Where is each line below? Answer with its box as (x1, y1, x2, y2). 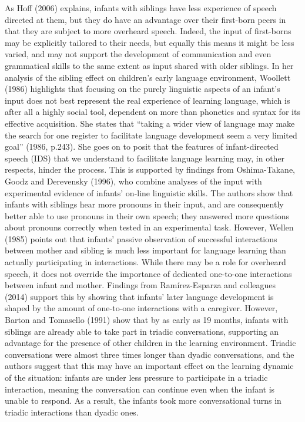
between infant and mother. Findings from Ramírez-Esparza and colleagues (5, 279, 276, 291)
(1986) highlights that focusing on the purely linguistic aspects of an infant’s (5, 83, 280, 95)
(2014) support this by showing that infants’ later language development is (5, 290, 274, 302)
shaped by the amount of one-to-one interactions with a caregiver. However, (5, 302, 278, 314)
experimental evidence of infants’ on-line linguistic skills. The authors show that (5, 186, 293, 199)
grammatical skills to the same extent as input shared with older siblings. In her (5, 59, 294, 71)
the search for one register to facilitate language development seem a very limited (5, 128, 297, 141)
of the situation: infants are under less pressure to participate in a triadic (5, 371, 268, 383)
